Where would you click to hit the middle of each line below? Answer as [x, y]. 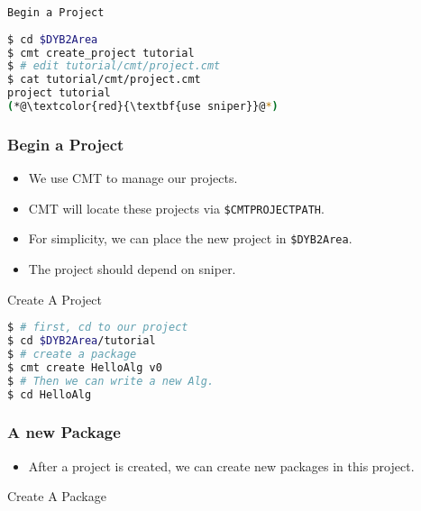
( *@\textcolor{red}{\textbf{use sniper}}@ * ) [143, 107]
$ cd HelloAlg [50, 394]
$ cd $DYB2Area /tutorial [82, 341]
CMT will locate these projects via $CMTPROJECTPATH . [176, 208]
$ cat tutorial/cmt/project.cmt [104, 80]
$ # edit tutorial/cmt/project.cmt [114, 66]
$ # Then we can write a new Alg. [111, 381]
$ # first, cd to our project [98, 328]
